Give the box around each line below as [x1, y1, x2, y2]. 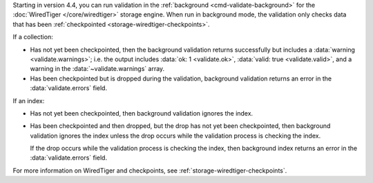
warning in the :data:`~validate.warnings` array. [30, 65, 165, 73]
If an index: [12, 96, 45, 105]
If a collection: [12, 33, 53, 41]
